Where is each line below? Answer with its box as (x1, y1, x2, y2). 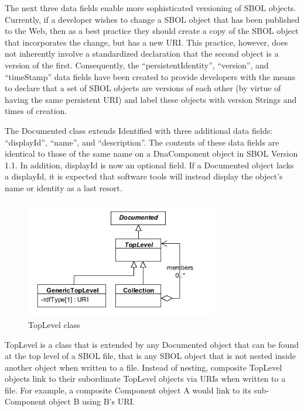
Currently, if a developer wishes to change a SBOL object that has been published (5, 13, 300, 25)
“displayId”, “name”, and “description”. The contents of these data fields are (5, 136, 279, 148)
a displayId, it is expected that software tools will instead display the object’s (5, 170, 283, 182)
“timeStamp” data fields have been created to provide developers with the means (5, 70, 296, 82)
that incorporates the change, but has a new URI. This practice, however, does (5, 36, 288, 48)
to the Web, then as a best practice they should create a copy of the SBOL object (5, 25, 299, 37)
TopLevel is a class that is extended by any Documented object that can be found (5, 338, 299, 350)
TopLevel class (28, 318, 80, 330)
